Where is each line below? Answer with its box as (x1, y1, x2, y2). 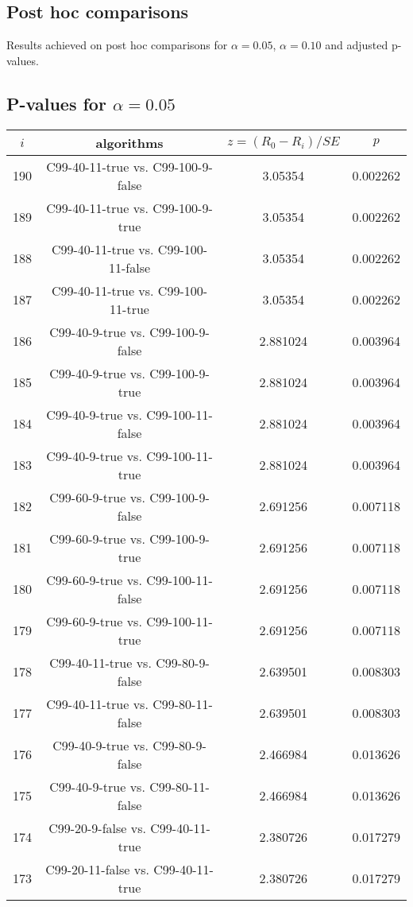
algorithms (95, 133, 164, 152)
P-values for (6, 91, 106, 115)
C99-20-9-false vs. (48, 818, 146, 837)
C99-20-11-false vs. (45, 859, 149, 878)
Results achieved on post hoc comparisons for (6, 37, 228, 53)
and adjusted (325, 37, 388, 53)
